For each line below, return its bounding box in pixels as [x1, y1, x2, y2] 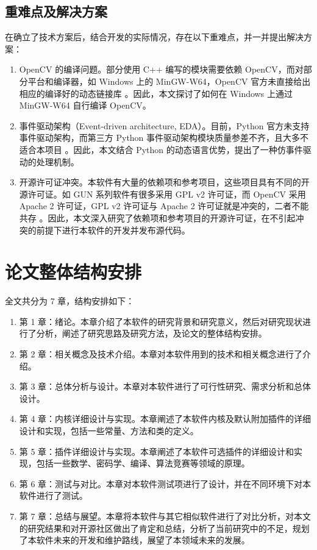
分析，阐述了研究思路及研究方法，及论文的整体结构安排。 [36, 327, 267, 340]
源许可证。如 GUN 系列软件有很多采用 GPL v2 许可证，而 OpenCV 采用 [19, 187, 306, 200]
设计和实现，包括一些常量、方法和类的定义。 [19, 424, 199, 437]
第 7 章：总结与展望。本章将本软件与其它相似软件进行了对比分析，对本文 [19, 509, 312, 522]
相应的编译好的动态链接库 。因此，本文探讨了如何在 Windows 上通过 [19, 87, 293, 99]
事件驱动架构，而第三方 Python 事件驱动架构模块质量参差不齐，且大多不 [19, 131, 309, 144]
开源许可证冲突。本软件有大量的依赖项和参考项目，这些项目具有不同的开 [19, 176, 310, 188]
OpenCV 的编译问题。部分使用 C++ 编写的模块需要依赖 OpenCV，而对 [19, 63, 304, 76]
